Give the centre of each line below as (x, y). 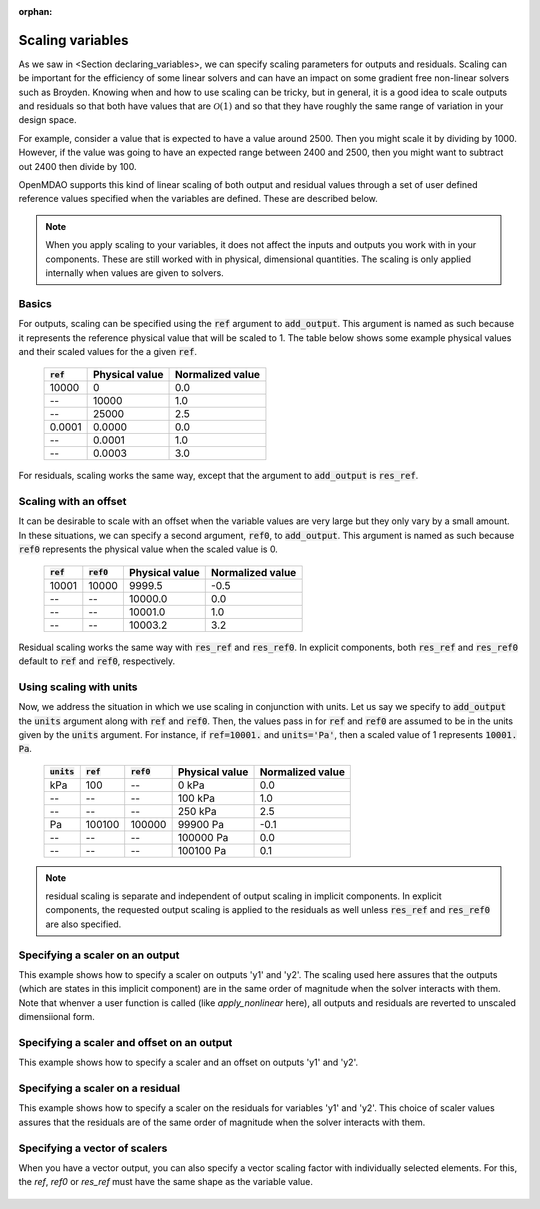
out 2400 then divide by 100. (77, 166)
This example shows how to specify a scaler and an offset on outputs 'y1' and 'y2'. (188, 1062)
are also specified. (83, 924)
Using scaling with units (78, 687)
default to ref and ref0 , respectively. (97, 661)
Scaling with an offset (72, 502)
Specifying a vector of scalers (93, 1148)
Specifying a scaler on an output (99, 955)
